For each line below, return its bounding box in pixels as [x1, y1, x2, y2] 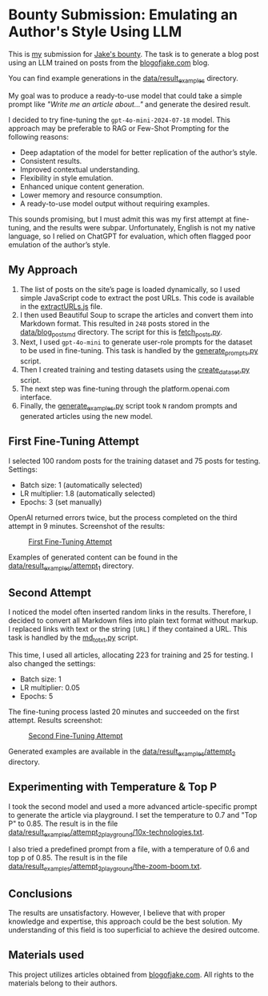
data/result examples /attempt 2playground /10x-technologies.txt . [8, 827, 205, 839]
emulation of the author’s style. [8, 239, 110, 250]
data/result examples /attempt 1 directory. [8, 560, 134, 572]
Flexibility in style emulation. [19, 173, 114, 182]
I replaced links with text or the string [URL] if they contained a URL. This [8, 624, 248, 634]
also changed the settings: [8, 658, 96, 668]
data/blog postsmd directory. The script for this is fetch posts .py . [19, 327, 222, 339]
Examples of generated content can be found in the [8, 552, 178, 562]
